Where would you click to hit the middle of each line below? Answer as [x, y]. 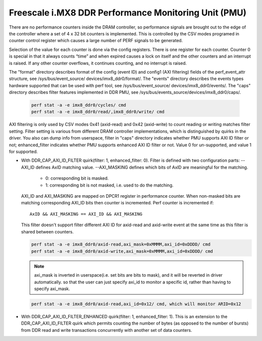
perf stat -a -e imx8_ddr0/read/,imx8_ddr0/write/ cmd [98, 112]
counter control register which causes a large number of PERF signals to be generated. [96, 41]
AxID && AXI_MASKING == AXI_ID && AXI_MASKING [86, 214]
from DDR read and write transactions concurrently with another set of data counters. [107, 330]
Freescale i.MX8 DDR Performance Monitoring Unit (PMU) [128, 13]
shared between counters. [47, 232]
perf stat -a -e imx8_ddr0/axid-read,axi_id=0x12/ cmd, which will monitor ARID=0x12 [136, 304]
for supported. [24, 151]
